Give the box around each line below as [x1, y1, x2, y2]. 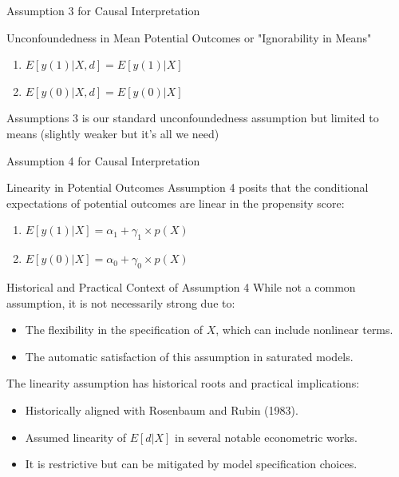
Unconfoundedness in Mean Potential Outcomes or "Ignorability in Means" [6, 29, 372, 46]
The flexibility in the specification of [25, 321, 203, 338]
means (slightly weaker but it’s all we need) [6, 125, 219, 141]
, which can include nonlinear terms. [215, 321, 393, 338]
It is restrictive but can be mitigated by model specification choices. [25, 455, 358, 472]
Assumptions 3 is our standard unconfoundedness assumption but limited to [6, 109, 379, 126]
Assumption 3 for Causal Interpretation [6, 2, 200, 18]
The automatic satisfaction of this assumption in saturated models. [25, 348, 354, 364]
